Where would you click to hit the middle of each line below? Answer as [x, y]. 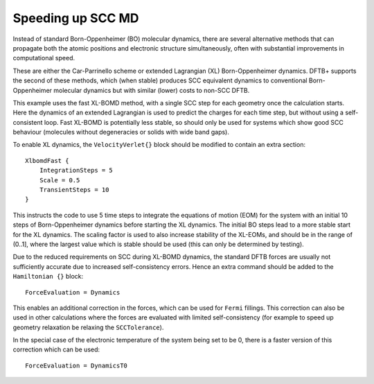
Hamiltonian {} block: [48, 277]
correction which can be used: [56, 349]
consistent [28, 122]
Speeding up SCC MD [76, 18]
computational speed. [44, 58]
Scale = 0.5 [60, 180]
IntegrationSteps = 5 [76, 171]
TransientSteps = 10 [74, 190]
